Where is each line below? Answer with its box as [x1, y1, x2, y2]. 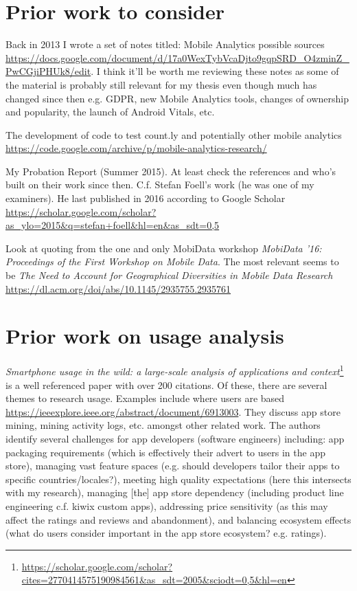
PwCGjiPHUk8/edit [5, 64, 91, 78]
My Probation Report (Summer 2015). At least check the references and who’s [5, 164, 336, 178]
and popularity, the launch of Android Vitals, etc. [5, 104, 215, 119]
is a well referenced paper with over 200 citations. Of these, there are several [5, 377, 327, 392]
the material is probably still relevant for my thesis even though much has [5, 77, 317, 91]
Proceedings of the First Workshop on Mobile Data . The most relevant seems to [5, 254, 339, 269]
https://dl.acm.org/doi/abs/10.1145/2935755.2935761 [5, 281, 231, 295]
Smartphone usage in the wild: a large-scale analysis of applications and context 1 [5, 362, 344, 378]
